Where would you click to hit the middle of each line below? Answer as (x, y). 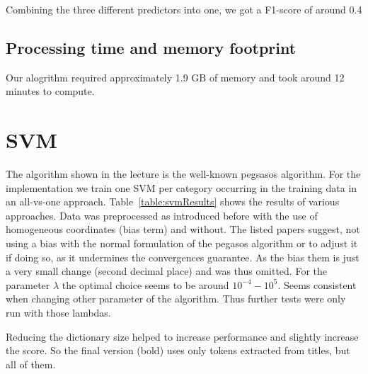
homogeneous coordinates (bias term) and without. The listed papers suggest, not (183, 229)
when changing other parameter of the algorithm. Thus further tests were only (176, 299)
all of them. (31, 364)
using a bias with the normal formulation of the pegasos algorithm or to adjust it (182, 243)
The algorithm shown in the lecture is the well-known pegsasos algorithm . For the (183, 174)
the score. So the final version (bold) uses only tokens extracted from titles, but (178, 350)
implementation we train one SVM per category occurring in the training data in (182, 187)
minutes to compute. (50, 91)
